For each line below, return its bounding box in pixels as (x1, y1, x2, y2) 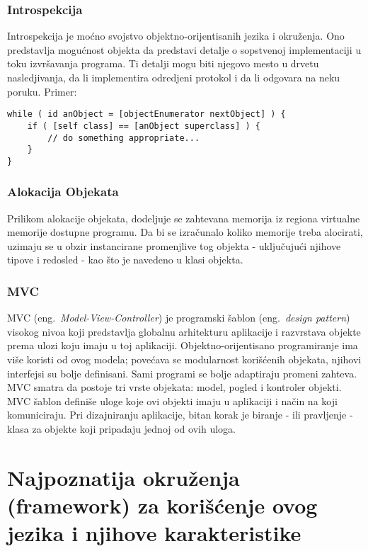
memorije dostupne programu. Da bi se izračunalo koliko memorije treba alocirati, (7, 225, 363, 239)
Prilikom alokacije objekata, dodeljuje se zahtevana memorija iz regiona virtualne (7, 210, 360, 225)
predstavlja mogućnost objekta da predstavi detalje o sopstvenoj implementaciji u (7, 42, 362, 57)
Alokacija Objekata (7, 183, 119, 200)
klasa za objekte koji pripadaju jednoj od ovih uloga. (7, 421, 236, 436)
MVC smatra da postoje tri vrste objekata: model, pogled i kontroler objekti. (7, 380, 342, 394)
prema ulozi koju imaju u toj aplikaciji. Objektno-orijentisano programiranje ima (7, 338, 358, 353)
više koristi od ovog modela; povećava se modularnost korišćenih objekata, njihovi (7, 352, 362, 367)
